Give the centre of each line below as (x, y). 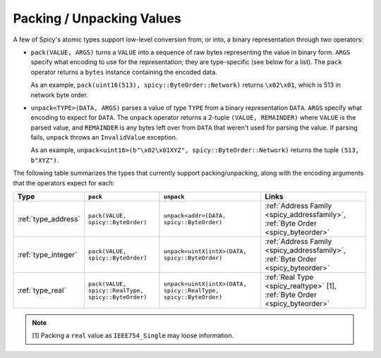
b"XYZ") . (45, 160)
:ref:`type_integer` (47, 255)
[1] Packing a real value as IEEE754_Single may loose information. (133, 335)
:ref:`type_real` (42, 290)
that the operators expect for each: (64, 183)
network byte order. (59, 94)
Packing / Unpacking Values (97, 18)
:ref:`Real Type (289, 277)
